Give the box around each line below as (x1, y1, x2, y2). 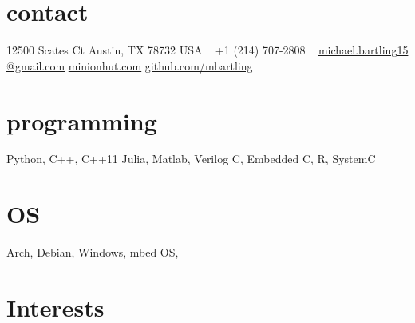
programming (6, 104, 157, 137)
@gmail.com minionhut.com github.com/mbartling (6, 57, 253, 74)
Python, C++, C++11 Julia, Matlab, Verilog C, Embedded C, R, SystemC (6, 150, 376, 167)
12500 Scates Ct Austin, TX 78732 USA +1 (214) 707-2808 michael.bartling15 (6, 42, 409, 58)
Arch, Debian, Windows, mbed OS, (6, 244, 179, 261)
